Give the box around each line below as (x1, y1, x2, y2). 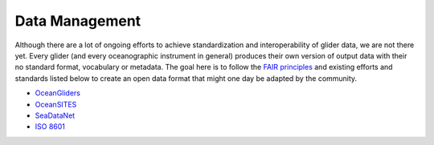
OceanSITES (35, 99, 77, 109)
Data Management (14, 12, 141, 30)
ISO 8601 (35, 122, 66, 131)
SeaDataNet (35, 111, 76, 120)
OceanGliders (35, 88, 80, 98)
